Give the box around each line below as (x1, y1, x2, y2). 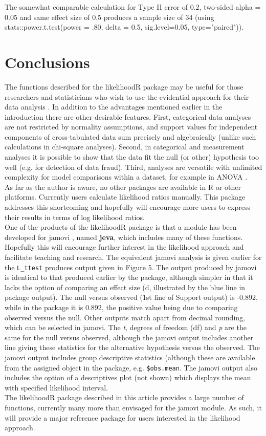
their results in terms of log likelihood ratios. (5, 211, 145, 222)
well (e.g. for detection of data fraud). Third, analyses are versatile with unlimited (5, 161, 262, 172)
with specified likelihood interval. (5, 382, 108, 393)
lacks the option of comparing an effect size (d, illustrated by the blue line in (5, 281, 246, 292)
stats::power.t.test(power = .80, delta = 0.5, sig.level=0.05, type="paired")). (5, 21, 244, 32)
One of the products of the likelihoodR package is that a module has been (5, 222, 237, 232)
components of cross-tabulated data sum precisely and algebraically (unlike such (5, 131, 256, 142)
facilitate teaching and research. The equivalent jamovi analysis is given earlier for (5, 252, 262, 262)
